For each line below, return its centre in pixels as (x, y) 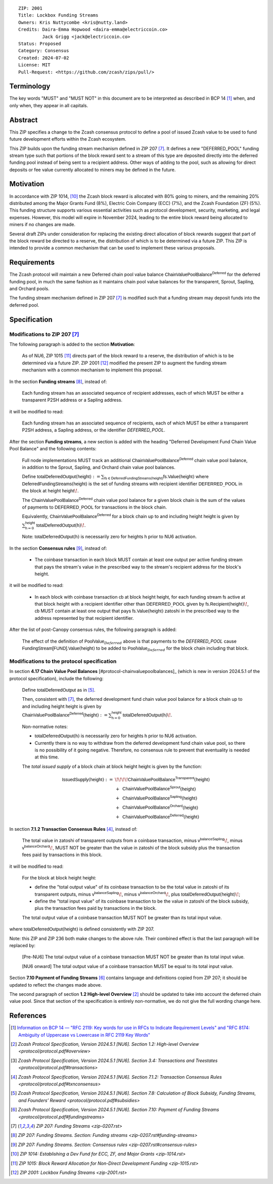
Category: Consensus (44, 51)
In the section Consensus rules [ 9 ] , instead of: (58, 548)
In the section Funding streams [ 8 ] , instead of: (58, 382)
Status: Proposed (40, 44)
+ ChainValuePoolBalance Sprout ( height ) (156, 788)
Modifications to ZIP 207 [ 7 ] (44, 334)
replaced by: (22, 946)
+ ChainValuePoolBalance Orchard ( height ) (157, 807)
